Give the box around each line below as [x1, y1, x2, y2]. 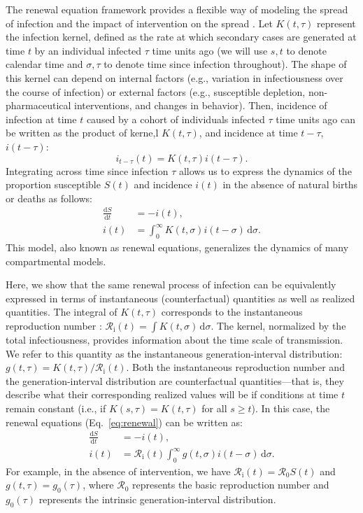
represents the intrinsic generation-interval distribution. [38, 492, 276, 507]
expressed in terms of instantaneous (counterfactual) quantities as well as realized [6, 290, 355, 305]
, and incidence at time [199, 125, 298, 140]
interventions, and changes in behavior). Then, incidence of [74, 98, 327, 113]
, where [83, 477, 114, 492]
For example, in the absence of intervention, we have [6, 463, 231, 478]
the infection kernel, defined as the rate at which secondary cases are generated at [6, 29, 357, 44]
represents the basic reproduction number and [132, 477, 329, 492]
